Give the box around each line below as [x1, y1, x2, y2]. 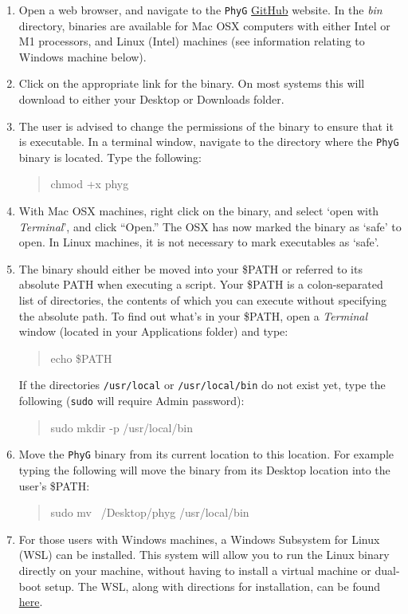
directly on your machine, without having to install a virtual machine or [18, 561, 371, 578]
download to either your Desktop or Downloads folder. [18, 91, 284, 108]
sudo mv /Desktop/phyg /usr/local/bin [50, 504, 249, 521]
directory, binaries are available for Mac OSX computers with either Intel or [18, 17, 390, 33]
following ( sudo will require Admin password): [18, 392, 245, 409]
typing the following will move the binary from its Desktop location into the [18, 461, 390, 478]
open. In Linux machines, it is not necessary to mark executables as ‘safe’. [18, 234, 379, 250]
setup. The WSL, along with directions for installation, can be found [45, 577, 381, 594]
